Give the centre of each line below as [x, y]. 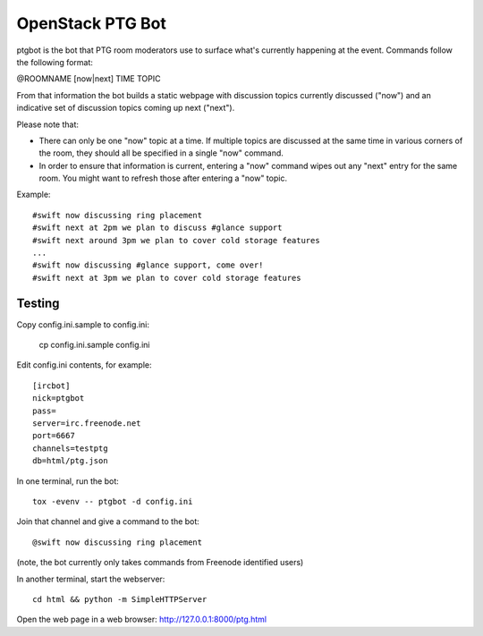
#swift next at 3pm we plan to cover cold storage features [167, 278]
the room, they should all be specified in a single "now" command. [161, 153]
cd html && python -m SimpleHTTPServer [120, 599]
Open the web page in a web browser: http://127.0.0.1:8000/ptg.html [142, 619]
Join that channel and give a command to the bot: [108, 522]
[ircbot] [51, 386]
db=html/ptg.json [70, 461]
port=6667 [54, 436]
